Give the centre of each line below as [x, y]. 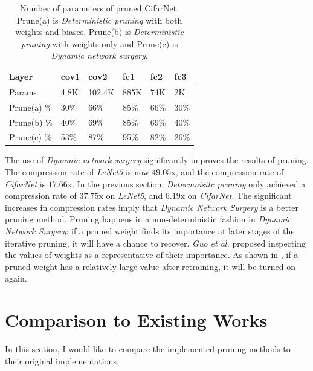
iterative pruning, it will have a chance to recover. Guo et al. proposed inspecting [155, 243]
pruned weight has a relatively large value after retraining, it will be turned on [150, 266]
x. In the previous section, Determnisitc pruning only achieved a [186, 183]
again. [16, 278]
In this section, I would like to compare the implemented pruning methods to [148, 349]
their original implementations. [62, 360]
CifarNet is [25, 183]
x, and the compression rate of [227, 172]
